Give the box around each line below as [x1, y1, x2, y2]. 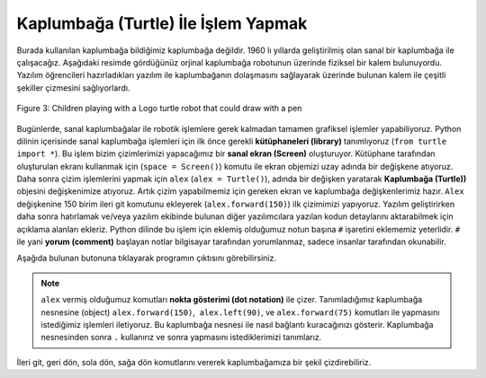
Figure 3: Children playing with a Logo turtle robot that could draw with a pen [16, 103, 302, 114]
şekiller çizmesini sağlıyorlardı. [16, 82, 130, 93]
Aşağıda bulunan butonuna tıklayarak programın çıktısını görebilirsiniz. [16, 252, 276, 264]
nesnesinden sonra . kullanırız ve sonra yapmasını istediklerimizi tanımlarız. [40, 332, 322, 343]
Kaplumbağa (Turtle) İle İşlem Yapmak [16, 13, 308, 33]
